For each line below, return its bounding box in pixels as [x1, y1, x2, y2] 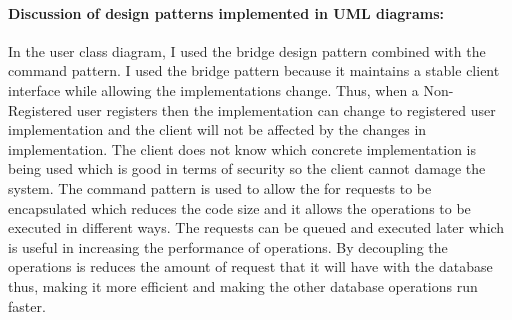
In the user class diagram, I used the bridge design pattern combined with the [8, 40, 486, 61]
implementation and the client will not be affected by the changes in [8, 119, 427, 140]
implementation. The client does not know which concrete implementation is [8, 138, 476, 159]
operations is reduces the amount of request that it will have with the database [8, 256, 493, 277]
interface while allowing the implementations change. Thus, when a [8, 79, 419, 100]
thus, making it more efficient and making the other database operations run [8, 275, 478, 296]
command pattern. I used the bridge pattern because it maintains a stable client [8, 60, 500, 81]
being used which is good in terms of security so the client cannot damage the [8, 158, 486, 179]
